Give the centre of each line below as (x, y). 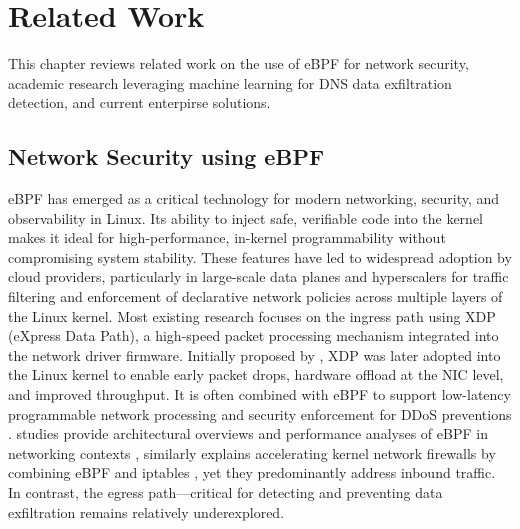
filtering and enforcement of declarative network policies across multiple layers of (255, 296)
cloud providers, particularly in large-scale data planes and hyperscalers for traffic (258, 276)
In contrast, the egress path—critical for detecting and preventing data (225, 492)
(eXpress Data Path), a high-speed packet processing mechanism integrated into (253, 335)
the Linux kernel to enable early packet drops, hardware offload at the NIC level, (256, 374)
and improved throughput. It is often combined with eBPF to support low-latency (259, 394)
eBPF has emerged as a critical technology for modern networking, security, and (254, 198)
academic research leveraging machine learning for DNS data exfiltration (230, 82)
